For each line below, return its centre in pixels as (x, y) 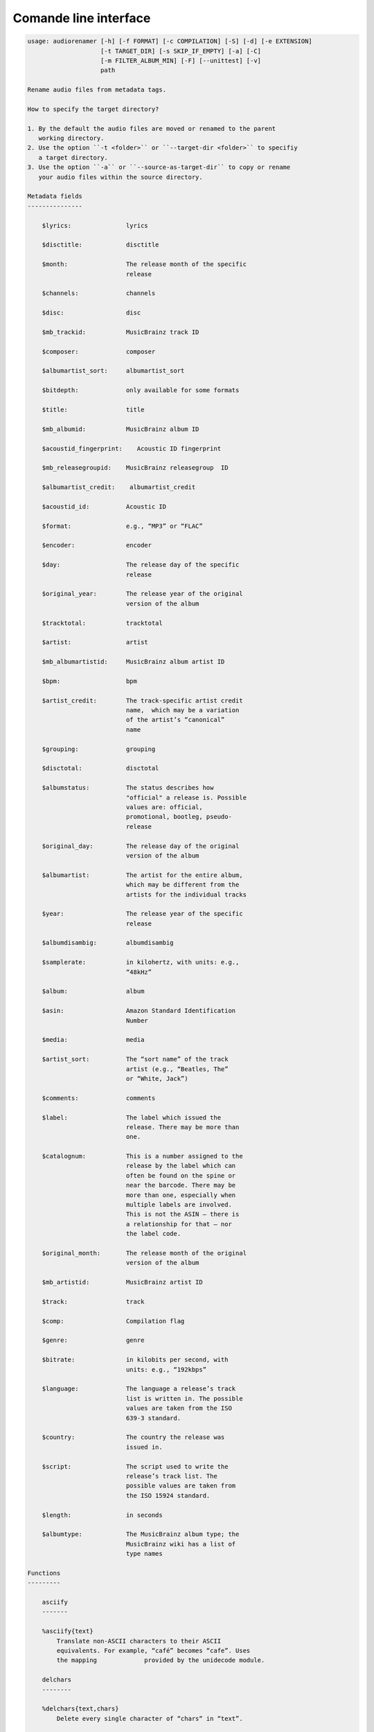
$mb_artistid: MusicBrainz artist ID (123, 1282)
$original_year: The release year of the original (142, 594)
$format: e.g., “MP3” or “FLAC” (123, 526)
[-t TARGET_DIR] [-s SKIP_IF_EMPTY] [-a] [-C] (181, 51)
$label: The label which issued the (132, 1117)
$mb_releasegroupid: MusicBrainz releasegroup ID (135, 468)
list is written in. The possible (184, 1398)
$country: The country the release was (133, 1437)
